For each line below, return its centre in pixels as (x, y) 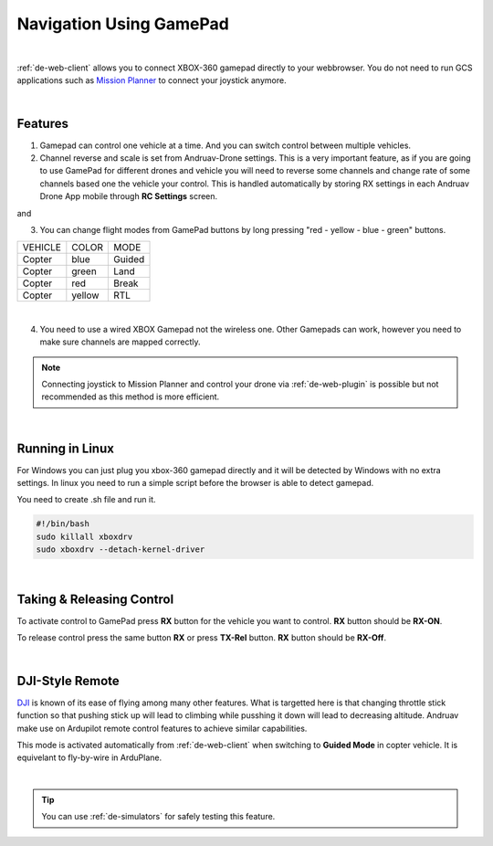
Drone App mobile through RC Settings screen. (129, 196)
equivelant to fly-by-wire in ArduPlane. (89, 757)
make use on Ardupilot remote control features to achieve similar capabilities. (162, 728)
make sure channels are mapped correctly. (120, 342)
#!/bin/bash (63, 524)
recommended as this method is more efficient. (131, 397)
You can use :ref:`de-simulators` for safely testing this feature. (158, 817)
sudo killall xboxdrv (84, 536)
